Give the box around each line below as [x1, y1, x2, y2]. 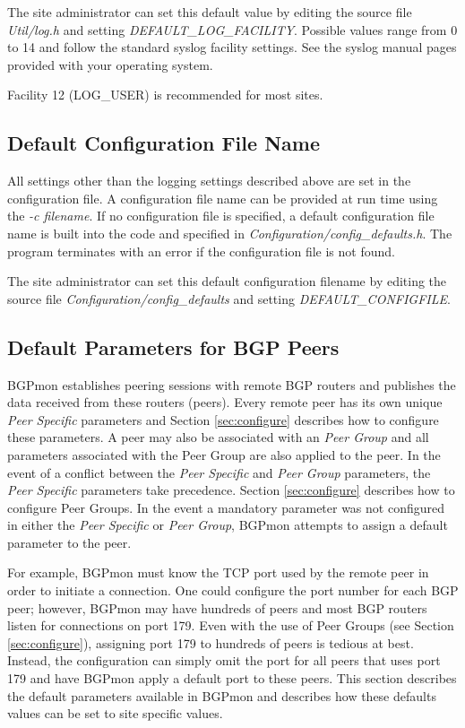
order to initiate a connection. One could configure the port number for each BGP [7, 581, 459, 600]
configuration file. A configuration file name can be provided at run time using [7, 188, 438, 207]
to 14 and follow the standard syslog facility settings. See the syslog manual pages [7, 38, 457, 56]
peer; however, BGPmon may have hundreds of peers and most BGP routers [7, 598, 427, 617]
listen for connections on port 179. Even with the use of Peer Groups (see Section [7, 616, 454, 635]
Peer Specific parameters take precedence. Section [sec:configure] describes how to [7, 481, 455, 499]
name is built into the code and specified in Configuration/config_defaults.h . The [7, 223, 452, 242]
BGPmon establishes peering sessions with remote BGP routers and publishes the [7, 375, 456, 394]
